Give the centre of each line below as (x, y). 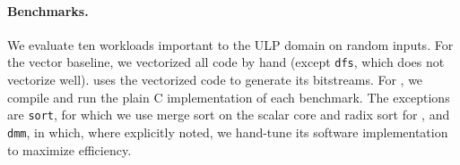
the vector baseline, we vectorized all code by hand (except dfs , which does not (226, 62)
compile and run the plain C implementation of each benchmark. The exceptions (229, 97)
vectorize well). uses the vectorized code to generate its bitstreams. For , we (215, 80)
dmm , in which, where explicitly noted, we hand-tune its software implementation (228, 132)
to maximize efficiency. (69, 149)
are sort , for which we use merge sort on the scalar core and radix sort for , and (229, 115)
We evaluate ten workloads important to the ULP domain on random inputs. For (230, 44)
